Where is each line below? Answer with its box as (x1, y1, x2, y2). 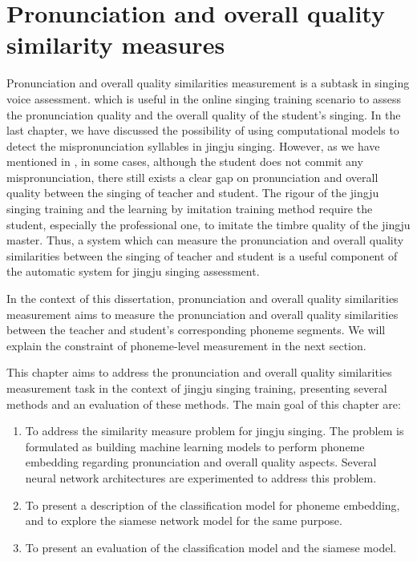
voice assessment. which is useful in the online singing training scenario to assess (6, 90, 402, 107)
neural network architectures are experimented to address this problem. (25, 469, 377, 486)
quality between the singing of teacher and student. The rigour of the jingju (6, 184, 379, 201)
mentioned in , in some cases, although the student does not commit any (6, 153, 363, 170)
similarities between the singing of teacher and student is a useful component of (6, 247, 398, 264)
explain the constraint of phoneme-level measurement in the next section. (6, 337, 366, 353)
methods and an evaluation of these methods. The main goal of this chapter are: (6, 395, 401, 412)
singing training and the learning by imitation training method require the (6, 200, 373, 217)
